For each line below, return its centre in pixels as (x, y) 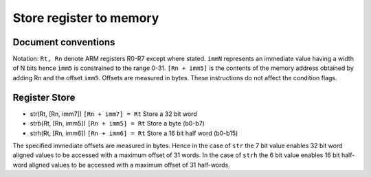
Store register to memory (86, 18)
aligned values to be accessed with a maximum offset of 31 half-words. (129, 165)
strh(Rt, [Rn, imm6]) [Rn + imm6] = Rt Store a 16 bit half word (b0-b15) (134, 133)
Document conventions (64, 42)
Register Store (44, 97)
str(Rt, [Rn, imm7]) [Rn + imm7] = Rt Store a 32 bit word (113, 114)
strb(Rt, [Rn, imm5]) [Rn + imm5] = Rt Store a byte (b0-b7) (117, 123)
